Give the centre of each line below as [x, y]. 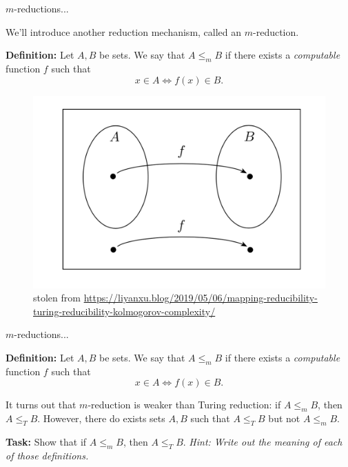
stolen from [57, 298]
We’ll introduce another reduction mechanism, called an [124, 31]
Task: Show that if [46, 442]
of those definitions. [47, 455]
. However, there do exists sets [101, 418]
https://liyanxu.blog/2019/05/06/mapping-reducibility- [201, 298]
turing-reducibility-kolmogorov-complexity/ [124, 311]
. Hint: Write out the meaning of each [263, 442]
